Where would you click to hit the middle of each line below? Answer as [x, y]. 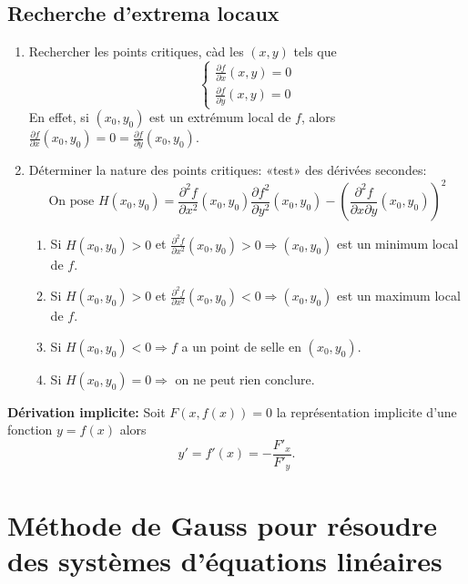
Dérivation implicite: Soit [86, 411]
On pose [71, 202]
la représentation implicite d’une [366, 411]
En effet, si [59, 117]
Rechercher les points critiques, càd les [136, 51]
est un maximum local [399, 296]
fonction [30, 430]
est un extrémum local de [220, 117]
